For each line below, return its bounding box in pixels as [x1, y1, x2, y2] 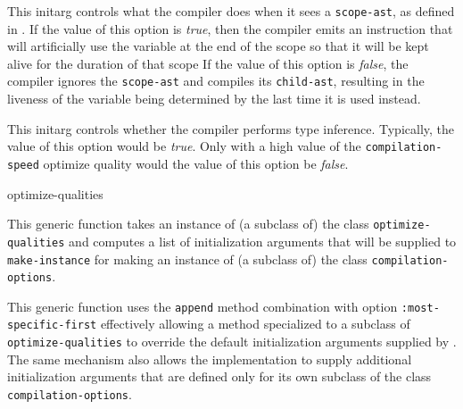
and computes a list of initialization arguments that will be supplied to [69, 231, 457, 250]
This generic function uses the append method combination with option [7, 296, 398, 315]
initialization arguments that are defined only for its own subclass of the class [7, 367, 432, 386]
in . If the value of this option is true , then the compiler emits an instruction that [7, 19, 453, 38]
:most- [401, 301, 440, 314]
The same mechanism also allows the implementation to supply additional [7, 349, 412, 368]
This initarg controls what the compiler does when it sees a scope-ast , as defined [7, 2, 455, 20]
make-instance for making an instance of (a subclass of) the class [7, 249, 368, 268]
